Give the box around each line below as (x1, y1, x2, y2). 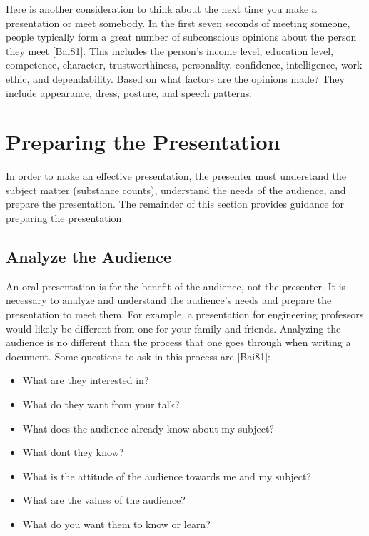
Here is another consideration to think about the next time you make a (6, 1, 317, 16)
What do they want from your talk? (22, 397, 180, 412)
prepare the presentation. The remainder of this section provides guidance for (6, 196, 344, 211)
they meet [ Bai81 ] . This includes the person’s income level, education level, (6, 43, 334, 58)
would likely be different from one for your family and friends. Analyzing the (6, 320, 341, 335)
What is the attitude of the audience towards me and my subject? (22, 468, 312, 483)
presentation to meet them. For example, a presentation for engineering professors (6, 307, 364, 322)
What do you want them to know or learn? (22, 516, 211, 531)
